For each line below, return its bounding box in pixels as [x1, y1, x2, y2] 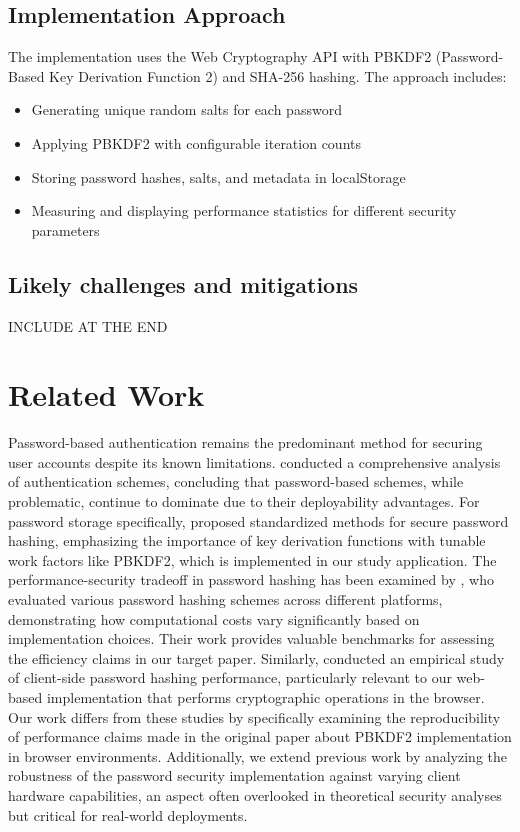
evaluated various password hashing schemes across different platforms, [8, 589, 443, 610]
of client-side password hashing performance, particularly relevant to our [8, 667, 452, 688]
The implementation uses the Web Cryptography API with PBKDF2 [8, 46, 432, 67]
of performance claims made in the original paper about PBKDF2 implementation [8, 726, 512, 747]
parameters [31, 219, 100, 240]
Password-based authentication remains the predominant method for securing [8, 432, 483, 453]
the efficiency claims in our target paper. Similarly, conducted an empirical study [8, 647, 505, 668]
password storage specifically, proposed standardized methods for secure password [8, 510, 509, 531]
